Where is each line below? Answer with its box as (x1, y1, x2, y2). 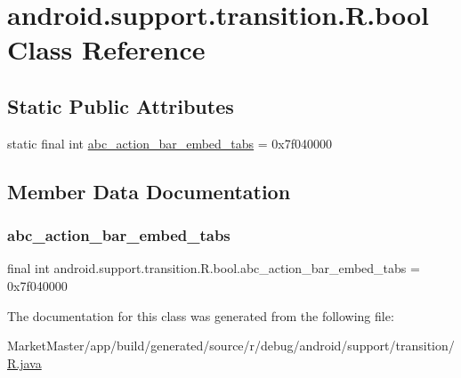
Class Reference (7, 31, 206, 68)
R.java (7, 353, 42, 372)
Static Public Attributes (7, 92, 234, 119)
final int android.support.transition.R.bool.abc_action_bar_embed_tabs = (7, 259, 420, 277)
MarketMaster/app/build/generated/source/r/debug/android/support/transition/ (7, 336, 455, 355)
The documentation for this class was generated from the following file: (7, 306, 394, 325)
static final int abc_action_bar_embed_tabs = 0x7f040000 (7, 133, 333, 152)
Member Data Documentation (7, 177, 291, 205)
